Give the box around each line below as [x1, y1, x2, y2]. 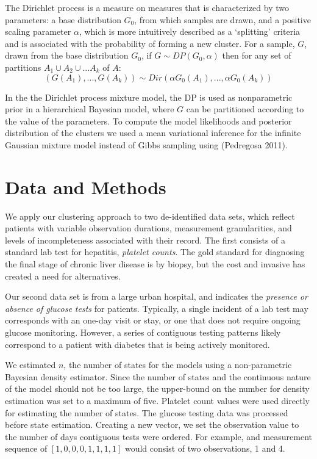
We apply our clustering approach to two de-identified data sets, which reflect [5, 209, 295, 222]
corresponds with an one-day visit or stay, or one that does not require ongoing [5, 314, 301, 327]
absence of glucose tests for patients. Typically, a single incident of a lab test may [5, 302, 308, 314]
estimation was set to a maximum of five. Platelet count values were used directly [5, 394, 310, 407]
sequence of [5, 442, 48, 455]
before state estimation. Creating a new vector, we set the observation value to [5, 418, 299, 431]
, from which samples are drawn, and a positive [134, 13, 311, 26]
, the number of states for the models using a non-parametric [63, 358, 292, 371]
